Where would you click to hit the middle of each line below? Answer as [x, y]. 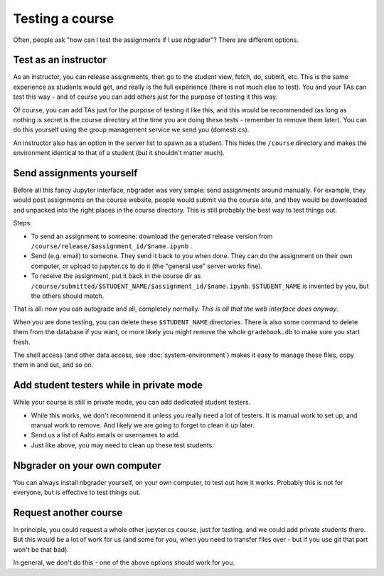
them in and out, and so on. [53, 365]
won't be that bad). [41, 549]
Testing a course [64, 18]
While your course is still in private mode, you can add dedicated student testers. [132, 402]
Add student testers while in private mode [108, 385]
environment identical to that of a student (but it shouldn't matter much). [119, 153]
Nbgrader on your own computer [87, 465]
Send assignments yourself [75, 173]
